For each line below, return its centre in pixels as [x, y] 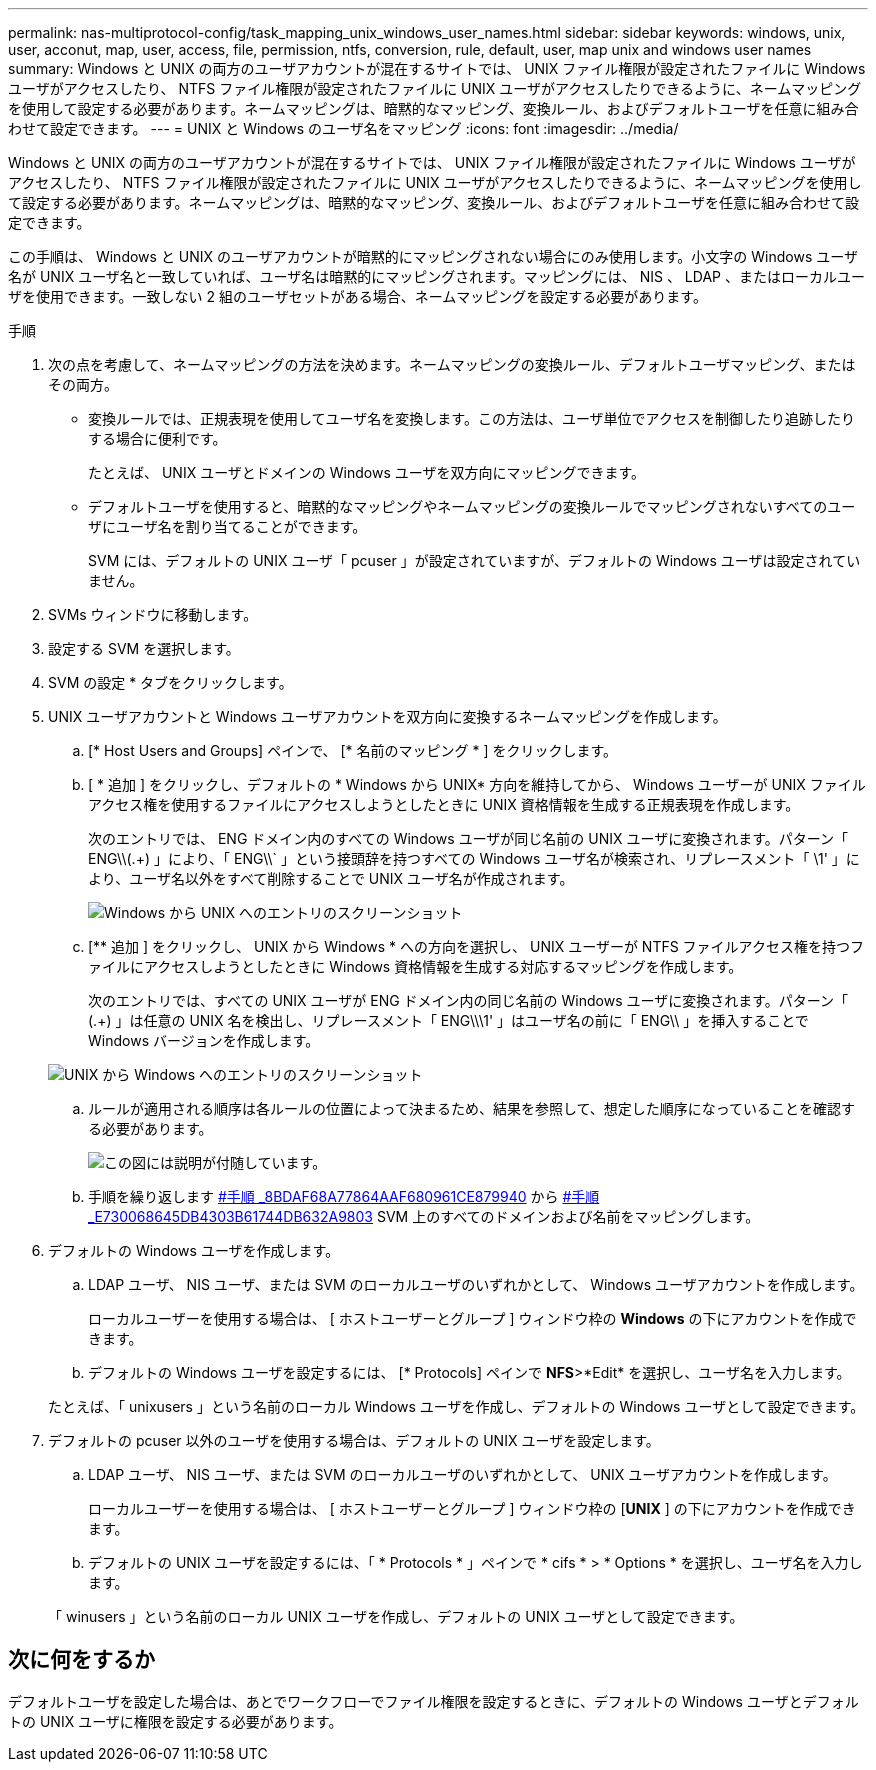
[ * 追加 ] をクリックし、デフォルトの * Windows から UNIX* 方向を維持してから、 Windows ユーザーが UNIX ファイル [477, 784]
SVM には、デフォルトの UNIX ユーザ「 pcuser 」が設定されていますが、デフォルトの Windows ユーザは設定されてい [474, 560]
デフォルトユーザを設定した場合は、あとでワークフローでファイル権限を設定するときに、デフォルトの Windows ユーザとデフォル [433, 1701]
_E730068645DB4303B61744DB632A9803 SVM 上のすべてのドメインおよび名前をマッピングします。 [424, 1216]
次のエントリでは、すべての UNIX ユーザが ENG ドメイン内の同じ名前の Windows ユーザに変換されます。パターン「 [468, 1000]
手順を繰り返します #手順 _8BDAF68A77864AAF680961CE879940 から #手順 [344, 1196]
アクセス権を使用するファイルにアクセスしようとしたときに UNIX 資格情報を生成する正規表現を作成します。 [444, 804]
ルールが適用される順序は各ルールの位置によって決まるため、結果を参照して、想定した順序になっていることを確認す [472, 1108]
